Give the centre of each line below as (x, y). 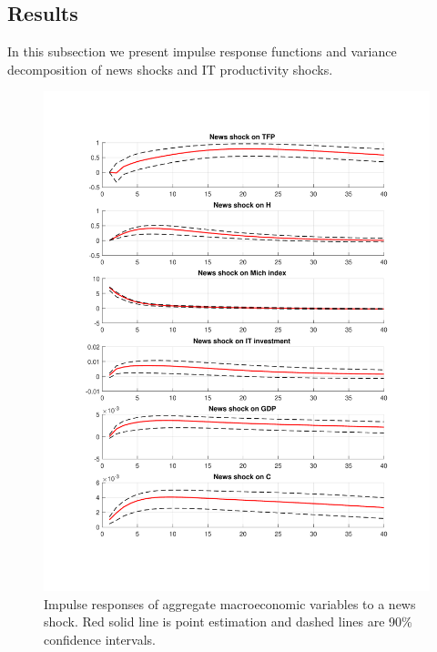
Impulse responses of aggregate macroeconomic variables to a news (230, 603)
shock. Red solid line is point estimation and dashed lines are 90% (228, 621)
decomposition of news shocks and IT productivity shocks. (170, 69)
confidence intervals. (100, 640)
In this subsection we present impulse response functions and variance (202, 51)
